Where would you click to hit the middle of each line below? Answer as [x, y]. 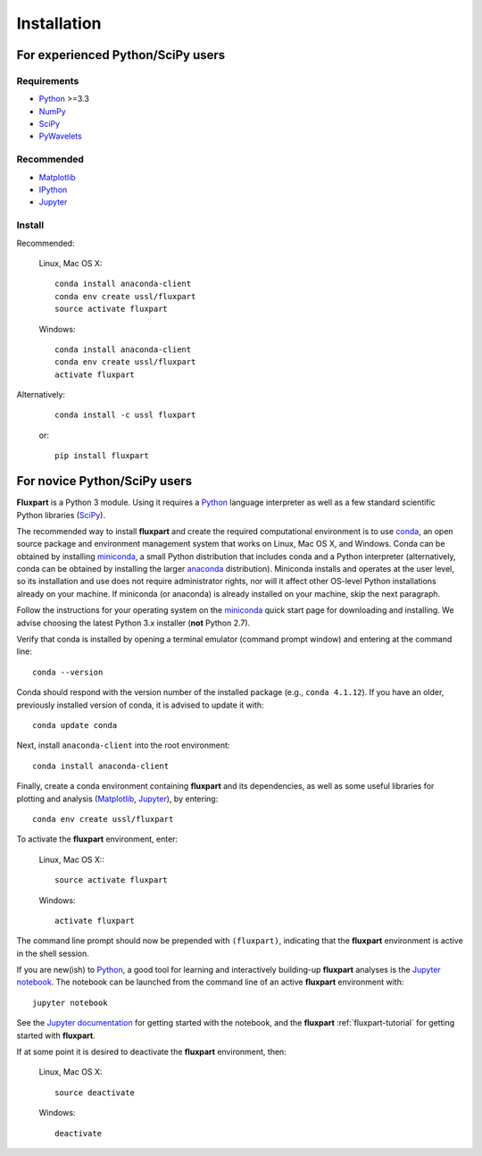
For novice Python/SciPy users [104, 481]
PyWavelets [60, 136]
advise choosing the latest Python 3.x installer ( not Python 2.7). [133, 623]
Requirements [48, 80]
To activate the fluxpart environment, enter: [97, 839]
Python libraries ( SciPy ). [61, 515]
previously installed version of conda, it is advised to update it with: [140, 705]
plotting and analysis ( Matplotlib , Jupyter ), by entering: [117, 799]
